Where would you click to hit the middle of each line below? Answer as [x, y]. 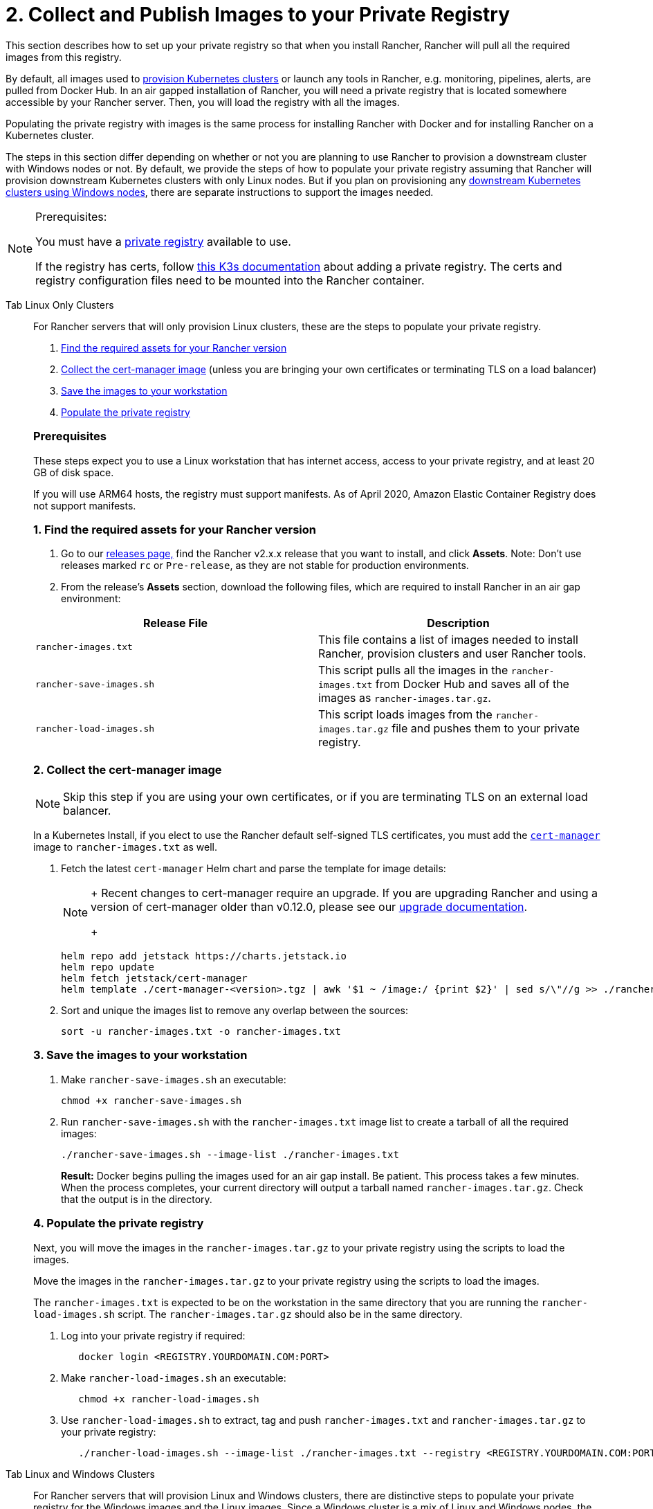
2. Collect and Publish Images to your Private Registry [258, 15]
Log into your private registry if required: [153, 1335]
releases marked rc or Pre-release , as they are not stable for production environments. [265, 566]
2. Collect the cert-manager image [128, 769]
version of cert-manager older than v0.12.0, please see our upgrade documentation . [309, 907]
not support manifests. [85, 505]
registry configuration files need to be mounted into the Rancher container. [230, 280]
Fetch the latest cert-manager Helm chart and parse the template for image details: [254, 868]
